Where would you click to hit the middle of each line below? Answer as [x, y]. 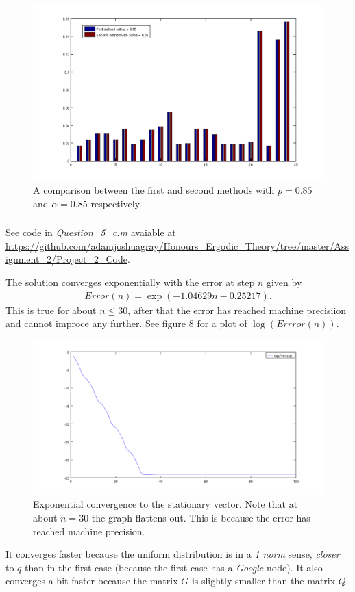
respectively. [116, 203]
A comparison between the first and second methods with [154, 190]
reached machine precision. [89, 531]
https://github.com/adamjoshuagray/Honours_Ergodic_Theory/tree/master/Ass [177, 245]
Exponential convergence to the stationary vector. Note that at [166, 504]
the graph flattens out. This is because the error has [201, 518]
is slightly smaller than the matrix [264, 581]
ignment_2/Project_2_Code [66, 259]
